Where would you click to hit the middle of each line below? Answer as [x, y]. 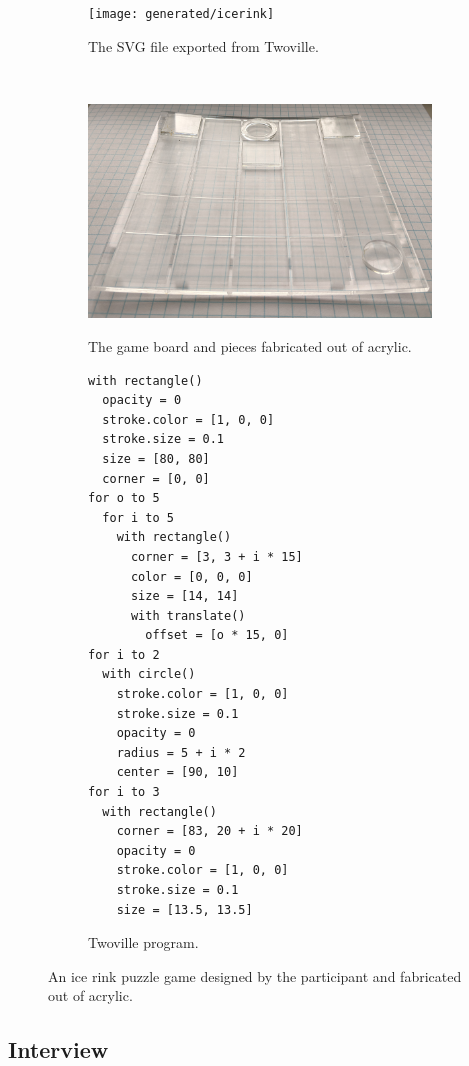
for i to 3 [124, 792]
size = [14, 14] [184, 596]
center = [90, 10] [177, 772]
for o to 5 [124, 498]
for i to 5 [138, 517]
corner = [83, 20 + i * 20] [209, 831]
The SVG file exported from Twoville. [203, 45]
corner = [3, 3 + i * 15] [216, 556]
